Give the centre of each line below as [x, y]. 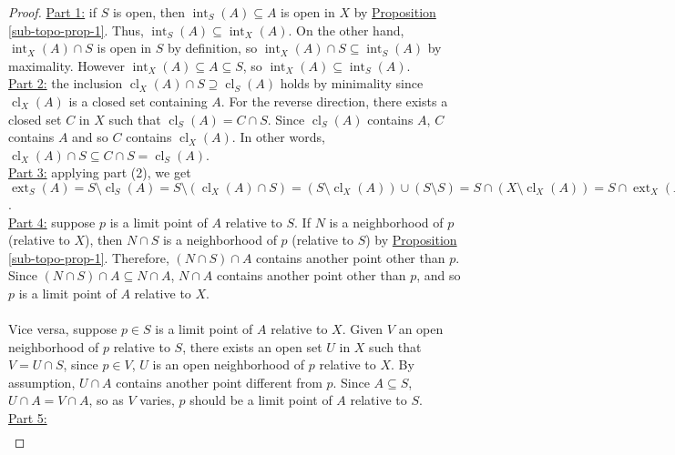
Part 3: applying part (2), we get [100, 172]
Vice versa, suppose [63, 329]
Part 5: [28, 418]
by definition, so [213, 48]
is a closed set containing [138, 101]
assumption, [42, 382]
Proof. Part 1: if [53, 12]
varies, [157, 400]
